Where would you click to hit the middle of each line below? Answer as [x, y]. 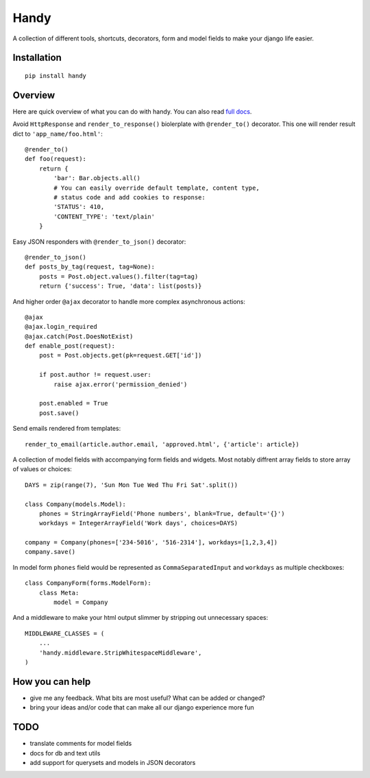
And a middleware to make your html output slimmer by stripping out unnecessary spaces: [140, 618]
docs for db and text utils [65, 753]
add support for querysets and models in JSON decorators [113, 762]
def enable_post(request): [70, 346]
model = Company [81, 602]
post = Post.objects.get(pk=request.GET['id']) [120, 355]
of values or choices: [42, 469]
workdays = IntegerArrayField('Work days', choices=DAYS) [138, 523]
